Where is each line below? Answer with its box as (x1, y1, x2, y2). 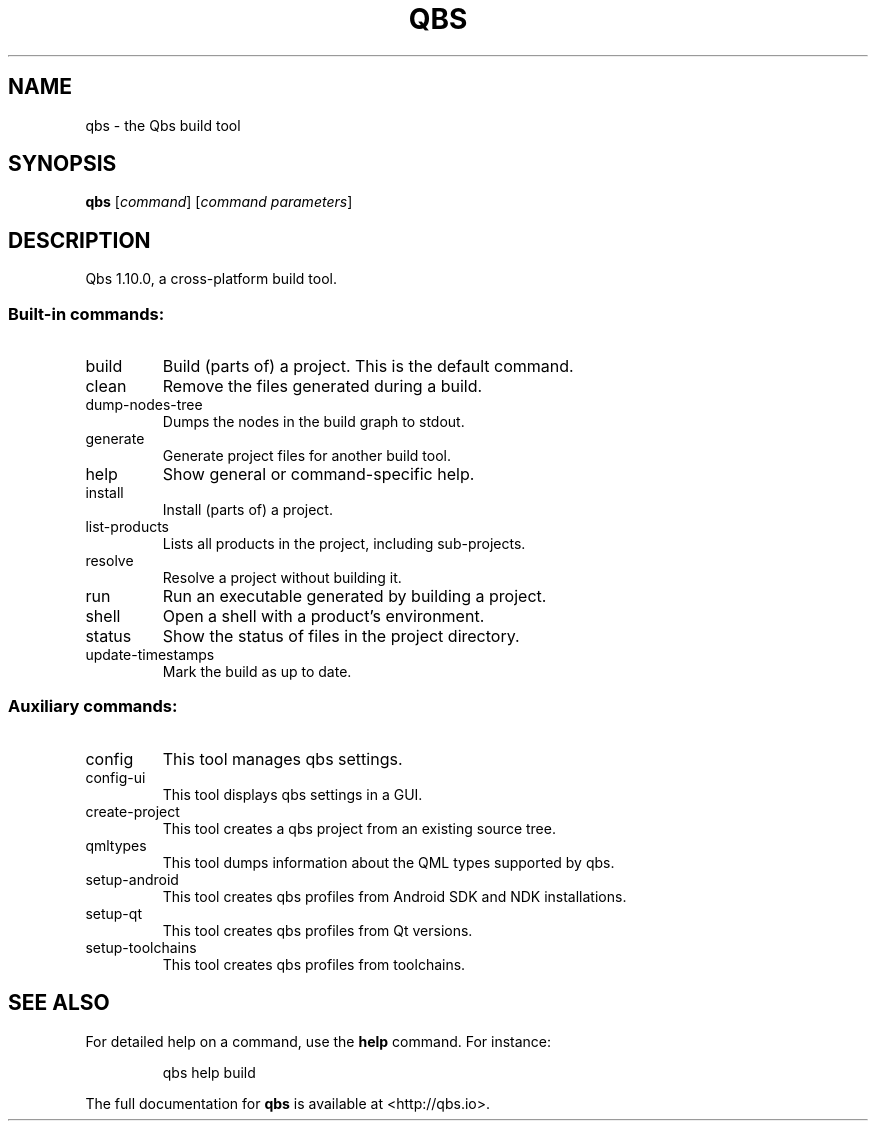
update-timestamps (85, 646, 215, 664)
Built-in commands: (8, 303, 165, 324)
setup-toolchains (85, 938, 197, 956)
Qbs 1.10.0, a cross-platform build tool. (85, 270, 337, 288)
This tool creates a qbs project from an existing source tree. (162, 819, 556, 837)
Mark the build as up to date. (162, 663, 352, 681)
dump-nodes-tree (85, 396, 203, 414)
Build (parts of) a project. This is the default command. (162, 356, 574, 377)
